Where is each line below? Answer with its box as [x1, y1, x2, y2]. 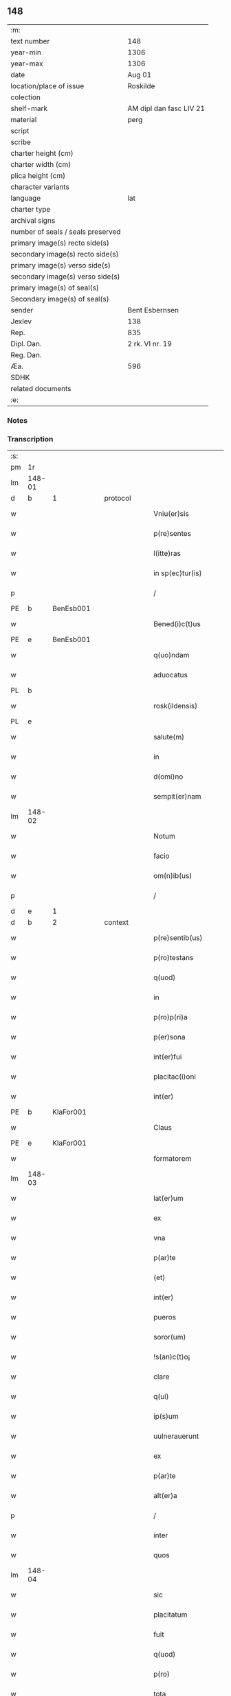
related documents [10, 383, 71, 393]
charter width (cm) [10, 159, 71, 169]
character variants [10, 182, 70, 192]
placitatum [153, 1610, 188, 1619]
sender [10, 305, 34, 315]
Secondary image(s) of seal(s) [10, 294, 109, 303]
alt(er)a [153, 1491, 177, 1501]
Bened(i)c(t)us [153, 619, 201, 629]
